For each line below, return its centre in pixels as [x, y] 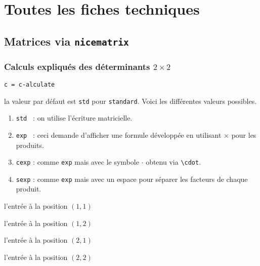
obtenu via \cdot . [174, 162]
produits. [30, 145]
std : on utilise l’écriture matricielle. [74, 118]
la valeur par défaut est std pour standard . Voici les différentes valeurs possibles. [131, 101]
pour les [244, 135]
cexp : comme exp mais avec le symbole [77, 162]
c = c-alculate [30, 84]
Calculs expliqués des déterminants [77, 66]
